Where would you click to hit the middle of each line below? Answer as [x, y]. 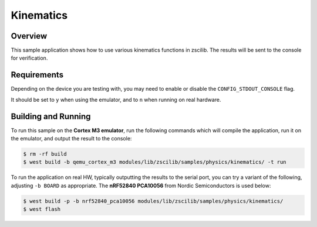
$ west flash [42, 209]
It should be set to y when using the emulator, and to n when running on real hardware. [116, 99]
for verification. [29, 58]
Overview [29, 36]
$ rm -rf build [45, 154]
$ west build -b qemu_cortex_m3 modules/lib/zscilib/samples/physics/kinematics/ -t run [155, 162]
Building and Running [51, 116]
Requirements [37, 75]
